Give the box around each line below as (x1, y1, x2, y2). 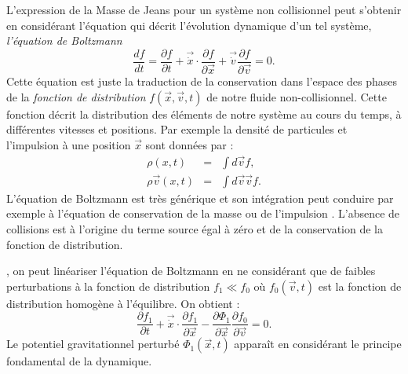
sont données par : (145, 136, 234, 152)
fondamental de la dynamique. (6, 353, 152, 369)
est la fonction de (318, 277, 402, 294)
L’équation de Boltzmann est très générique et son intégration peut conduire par (6, 189, 394, 206)
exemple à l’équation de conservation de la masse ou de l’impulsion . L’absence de (6, 205, 400, 222)
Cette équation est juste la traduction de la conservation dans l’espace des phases (6, 72, 398, 89)
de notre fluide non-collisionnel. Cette (206, 88, 387, 104)
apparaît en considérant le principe (234, 335, 402, 352)
